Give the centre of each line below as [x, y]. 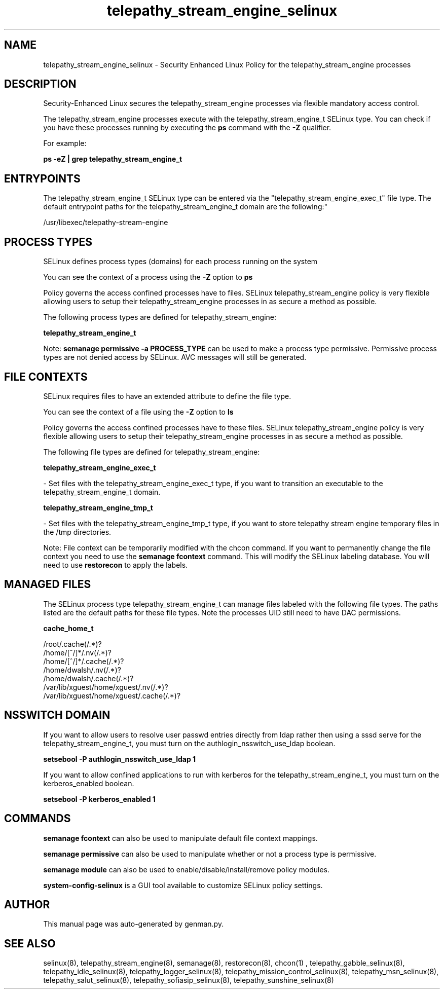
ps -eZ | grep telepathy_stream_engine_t [113, 159]
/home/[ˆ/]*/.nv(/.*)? [78, 652]
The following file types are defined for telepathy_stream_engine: [152, 452]
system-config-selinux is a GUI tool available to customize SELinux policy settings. [183, 885]
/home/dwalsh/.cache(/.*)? [88, 678]
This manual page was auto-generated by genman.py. [134, 924]
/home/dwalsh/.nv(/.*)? [82, 670]
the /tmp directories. [77, 532]
